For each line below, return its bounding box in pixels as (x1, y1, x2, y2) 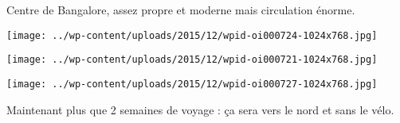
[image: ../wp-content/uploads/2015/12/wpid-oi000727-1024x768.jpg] (6, 78, 378, 90)
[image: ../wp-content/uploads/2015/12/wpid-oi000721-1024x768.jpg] (6, 54, 378, 66)
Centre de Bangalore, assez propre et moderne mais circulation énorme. (6, 2, 355, 17)
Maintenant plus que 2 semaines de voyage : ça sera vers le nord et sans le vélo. (6, 101, 394, 117)
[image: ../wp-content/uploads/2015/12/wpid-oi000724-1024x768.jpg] (6, 29, 378, 41)
